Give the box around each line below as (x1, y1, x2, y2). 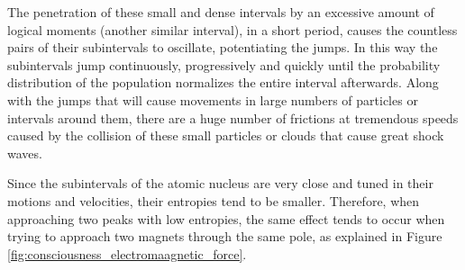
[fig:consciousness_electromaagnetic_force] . (7, 244, 247, 263)
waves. (7, 143, 42, 162)
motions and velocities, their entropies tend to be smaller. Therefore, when (7, 191, 420, 210)
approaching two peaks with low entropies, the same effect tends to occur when (7, 209, 445, 228)
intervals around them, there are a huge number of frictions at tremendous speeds (7, 108, 459, 127)
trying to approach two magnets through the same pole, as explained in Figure (7, 227, 442, 246)
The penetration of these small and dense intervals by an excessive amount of (7, 3, 434, 21)
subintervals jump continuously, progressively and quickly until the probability (7, 55, 441, 74)
